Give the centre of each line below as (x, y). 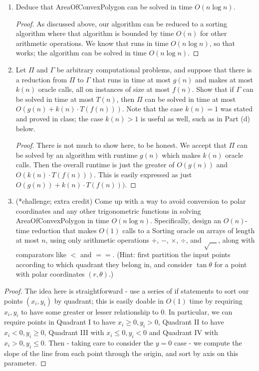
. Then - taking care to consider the (99, 343)
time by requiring (216, 300)
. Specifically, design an (186, 220)
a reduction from (41, 79)
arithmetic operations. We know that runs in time (92, 43)
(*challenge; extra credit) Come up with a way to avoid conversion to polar (131, 201)
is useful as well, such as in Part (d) (195, 118)
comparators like (41, 254)
